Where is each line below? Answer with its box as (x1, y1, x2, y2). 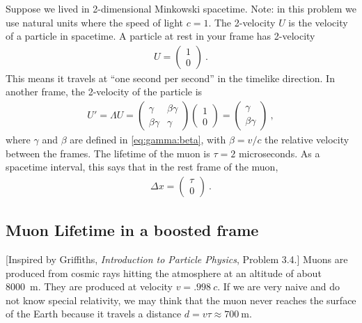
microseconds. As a (238, 145, 320, 160)
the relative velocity (265, 132, 349, 147)
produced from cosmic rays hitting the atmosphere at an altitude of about (6, 265, 322, 280)
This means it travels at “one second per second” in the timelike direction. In (6, 70, 335, 85)
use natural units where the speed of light (6, 15, 184, 29)
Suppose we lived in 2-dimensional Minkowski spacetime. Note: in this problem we (6, 1, 357, 15)
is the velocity (288, 15, 348, 29)
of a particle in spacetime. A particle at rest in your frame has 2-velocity (6, 29, 315, 43)
